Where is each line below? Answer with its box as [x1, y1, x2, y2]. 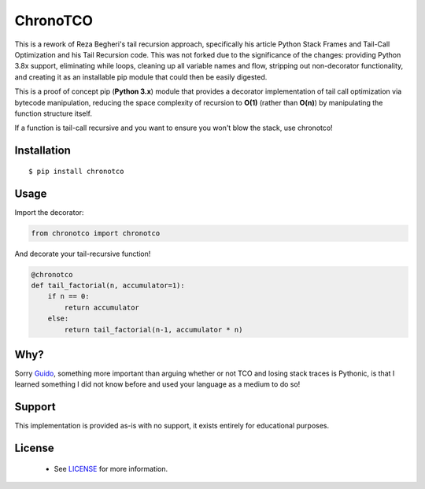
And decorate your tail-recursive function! [14, 249, 151, 258]
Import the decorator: [14, 207, 84, 217]
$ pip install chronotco [28, 166, 124, 176]
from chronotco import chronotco [31, 228, 161, 238]
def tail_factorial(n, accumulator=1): [31, 280, 185, 290]
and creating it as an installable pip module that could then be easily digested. [14, 72, 268, 82]
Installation [14, 144, 71, 157]
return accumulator [64, 303, 139, 312]
